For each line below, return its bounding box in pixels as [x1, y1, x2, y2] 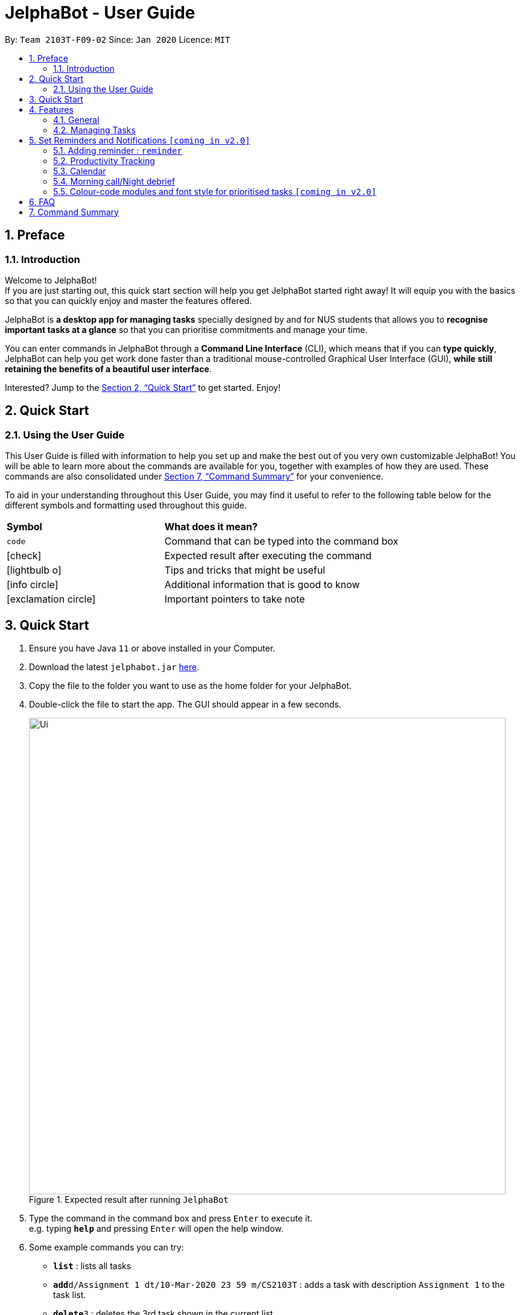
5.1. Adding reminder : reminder [53, 145, 182, 156]
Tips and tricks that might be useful [164, 564, 325, 577]
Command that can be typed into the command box [164, 535, 399, 548]
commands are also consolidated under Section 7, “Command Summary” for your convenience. [5, 471, 384, 482]
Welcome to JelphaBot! [5, 274, 97, 285]
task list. [53, 1290, 86, 1301]
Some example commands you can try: [29, 1242, 184, 1253]
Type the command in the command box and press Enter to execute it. [29, 1213, 312, 1224]
